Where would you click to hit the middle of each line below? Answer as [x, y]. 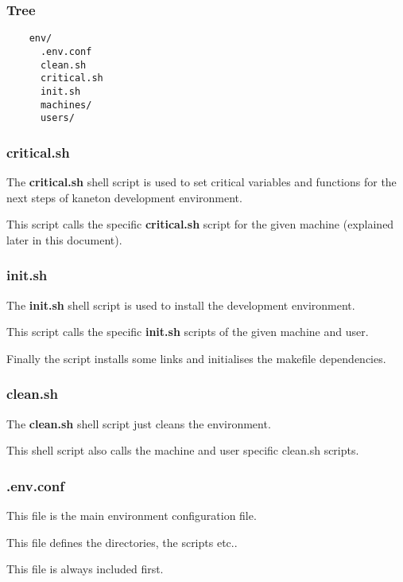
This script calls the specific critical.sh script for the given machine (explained [200, 224]
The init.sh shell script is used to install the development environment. [181, 305]
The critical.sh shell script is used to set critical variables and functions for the [201, 182]
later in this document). [64, 239]
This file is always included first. [85, 569]
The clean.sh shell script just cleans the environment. [139, 423]
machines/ [66, 105]
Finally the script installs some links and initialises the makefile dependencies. [196, 358]
